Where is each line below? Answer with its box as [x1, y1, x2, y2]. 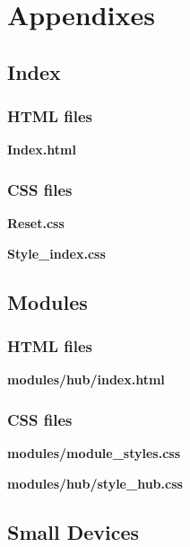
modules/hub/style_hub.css [7, 473, 183, 492]
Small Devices [7, 517, 140, 545]
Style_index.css [7, 243, 106, 262]
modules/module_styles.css [7, 444, 181, 463]
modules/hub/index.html [7, 370, 165, 389]
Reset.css [7, 214, 65, 233]
